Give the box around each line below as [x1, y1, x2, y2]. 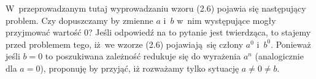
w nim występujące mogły [177, 13, 276, 26]
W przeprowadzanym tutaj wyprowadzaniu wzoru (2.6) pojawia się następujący [6, 2, 306, 14]
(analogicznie [255, 50, 304, 62]
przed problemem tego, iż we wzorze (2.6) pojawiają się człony [6, 37, 244, 50]
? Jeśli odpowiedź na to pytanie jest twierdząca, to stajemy [88, 26, 311, 39]
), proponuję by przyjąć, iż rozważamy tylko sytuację [40, 61, 239, 74]
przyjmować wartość [6, 26, 82, 39]
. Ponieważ [271, 37, 311, 50]
